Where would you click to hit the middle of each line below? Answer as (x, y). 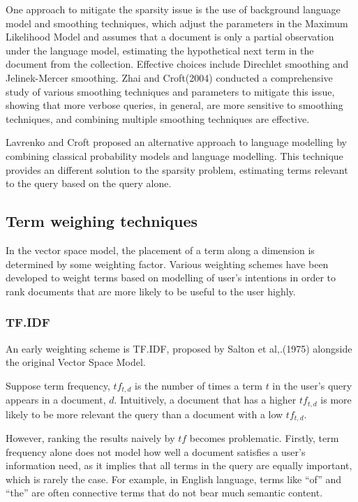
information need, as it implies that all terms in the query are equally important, (179, 465)
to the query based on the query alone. (89, 183)
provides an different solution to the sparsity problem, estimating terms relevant (177, 169)
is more (336, 400)
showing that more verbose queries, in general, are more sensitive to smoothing (174, 105)
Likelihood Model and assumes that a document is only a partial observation (170, 37)
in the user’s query (312, 385)
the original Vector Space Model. (76, 362)
